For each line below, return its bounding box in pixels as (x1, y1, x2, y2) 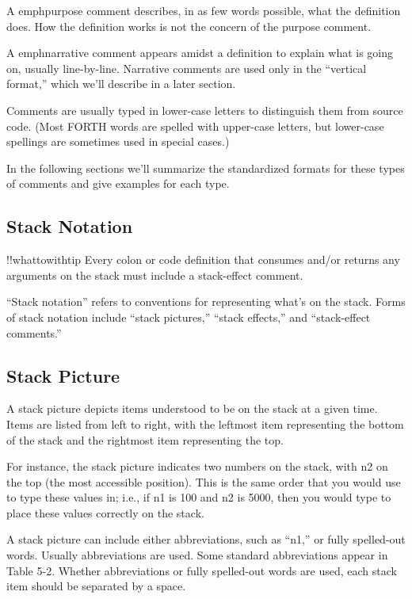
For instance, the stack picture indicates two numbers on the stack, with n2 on (6, 458, 388, 475)
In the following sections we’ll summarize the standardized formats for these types (6, 159, 405, 176)
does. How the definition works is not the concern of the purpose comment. (6, 17, 372, 34)
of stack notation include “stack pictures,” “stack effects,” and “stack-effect (6, 308, 371, 325)
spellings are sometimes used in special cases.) (6, 133, 230, 150)
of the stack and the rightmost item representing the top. (6, 431, 284, 448)
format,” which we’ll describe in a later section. (6, 75, 236, 92)
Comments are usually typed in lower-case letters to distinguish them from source (6, 101, 403, 118)
